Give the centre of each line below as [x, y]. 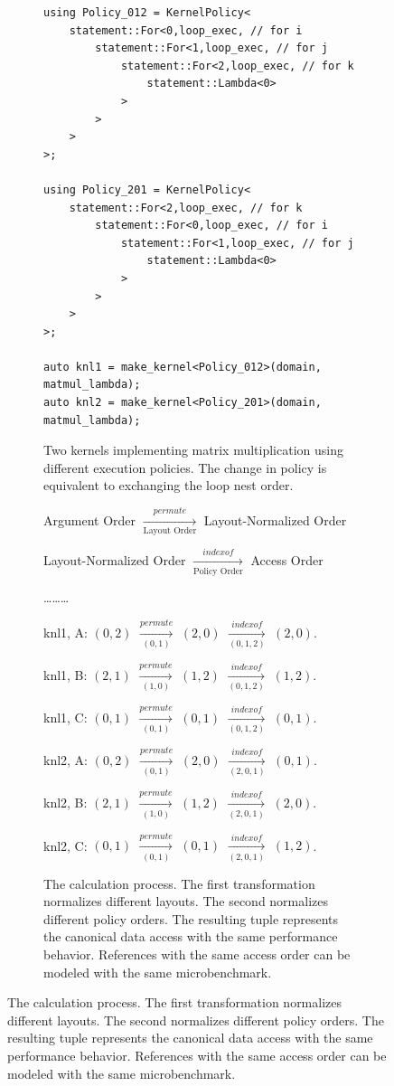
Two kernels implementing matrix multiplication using [193, 450]
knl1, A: [66, 632]
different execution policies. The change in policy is [185, 467]
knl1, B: [66, 674]
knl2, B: [66, 803]
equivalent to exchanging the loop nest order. [169, 485]
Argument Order [90, 519]
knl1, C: [66, 717]
